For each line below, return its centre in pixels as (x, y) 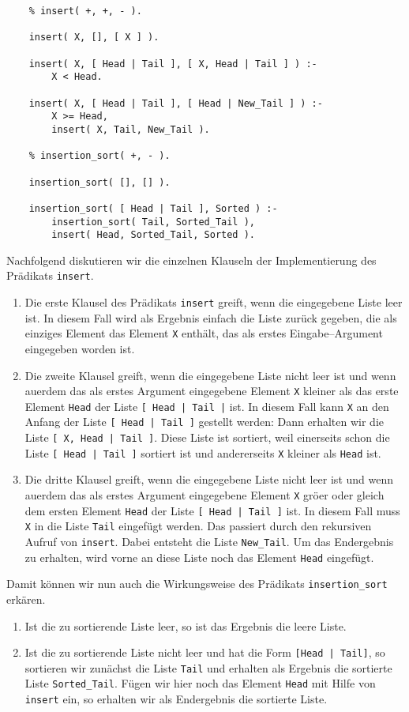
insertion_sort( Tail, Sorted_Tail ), (153, 222)
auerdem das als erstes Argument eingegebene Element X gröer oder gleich (204, 495)
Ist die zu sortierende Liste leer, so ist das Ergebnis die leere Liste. (186, 625)
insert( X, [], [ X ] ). (94, 38)
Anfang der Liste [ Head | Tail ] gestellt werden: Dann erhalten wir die (204, 422)
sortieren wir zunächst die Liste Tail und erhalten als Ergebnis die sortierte (208, 667)
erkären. (26, 599)
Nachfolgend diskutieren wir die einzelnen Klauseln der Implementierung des (191, 260)
